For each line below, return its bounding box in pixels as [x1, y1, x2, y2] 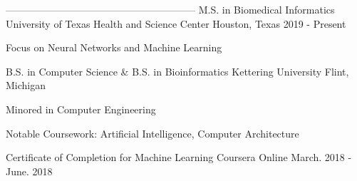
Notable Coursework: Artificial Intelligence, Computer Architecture [6, 125, 299, 140]
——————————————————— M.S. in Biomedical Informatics [6, 2, 335, 16]
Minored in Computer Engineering [6, 101, 156, 116]
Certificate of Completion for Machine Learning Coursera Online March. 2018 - [6, 150, 352, 165]
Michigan [6, 78, 46, 93]
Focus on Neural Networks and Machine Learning [6, 40, 222, 55]
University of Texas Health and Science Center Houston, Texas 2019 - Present [6, 16, 346, 31]
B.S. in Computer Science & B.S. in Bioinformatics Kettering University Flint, [6, 63, 349, 78]
